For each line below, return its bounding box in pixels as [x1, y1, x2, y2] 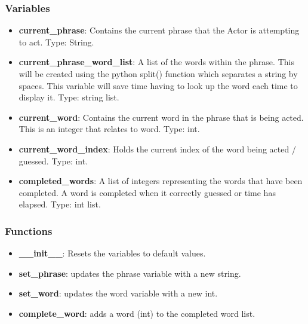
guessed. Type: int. [19, 154, 88, 167]
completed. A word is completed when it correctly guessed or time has [19, 186, 276, 198]
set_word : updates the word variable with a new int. [19, 287, 218, 299]
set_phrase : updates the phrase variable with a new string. [19, 267, 241, 279]
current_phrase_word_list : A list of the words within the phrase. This [19, 56, 294, 68]
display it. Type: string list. [19, 91, 119, 103]
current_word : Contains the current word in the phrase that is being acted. [19, 111, 304, 123]
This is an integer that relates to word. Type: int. [19, 123, 200, 135]
